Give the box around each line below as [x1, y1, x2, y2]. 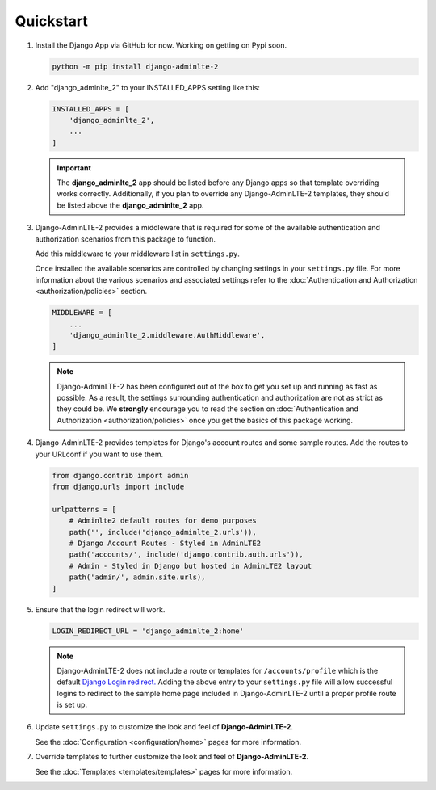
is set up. [57, 700, 88, 710]
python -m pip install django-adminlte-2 [52, 61, 219, 71]
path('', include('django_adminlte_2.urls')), [69, 527, 258, 536]
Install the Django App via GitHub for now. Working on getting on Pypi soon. [35, 40, 287, 50]
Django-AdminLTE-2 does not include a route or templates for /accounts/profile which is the [57, 666, 379, 675]
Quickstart [15, 12, 89, 30]
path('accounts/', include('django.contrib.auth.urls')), [69, 550, 304, 559]
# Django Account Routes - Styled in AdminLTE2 [69, 538, 262, 548]
